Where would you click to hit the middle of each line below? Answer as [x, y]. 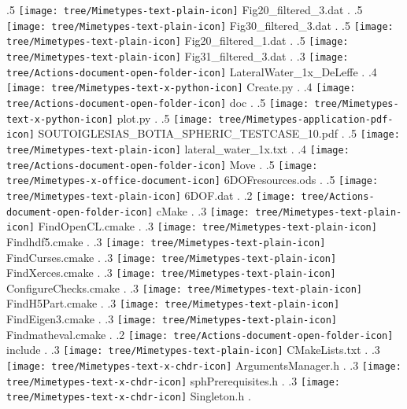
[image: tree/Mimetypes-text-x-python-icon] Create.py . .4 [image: [181, 87]
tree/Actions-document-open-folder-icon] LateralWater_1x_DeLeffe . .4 [192, 71]
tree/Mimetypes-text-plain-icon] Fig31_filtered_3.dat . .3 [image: [178, 55]
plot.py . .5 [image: [165, 118]
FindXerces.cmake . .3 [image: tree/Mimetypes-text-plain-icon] [171, 273]
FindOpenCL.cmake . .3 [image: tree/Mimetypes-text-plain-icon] [207, 226]
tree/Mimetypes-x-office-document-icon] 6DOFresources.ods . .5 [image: [192, 180]
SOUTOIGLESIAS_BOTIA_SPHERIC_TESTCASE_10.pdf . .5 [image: [219, 133]
